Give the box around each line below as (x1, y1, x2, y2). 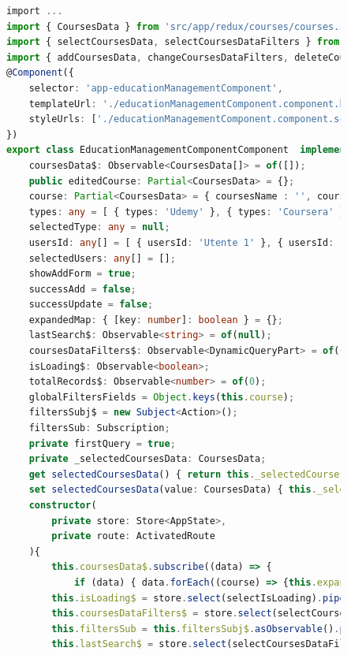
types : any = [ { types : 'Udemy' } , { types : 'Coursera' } (28, 206, 345, 218)
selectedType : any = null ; (28, 221, 170, 233)
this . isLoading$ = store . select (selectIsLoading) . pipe (51, 592, 345, 604)
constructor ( (28, 500, 97, 511)
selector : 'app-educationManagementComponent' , (28, 82, 283, 94)
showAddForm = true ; (28, 268, 136, 280)
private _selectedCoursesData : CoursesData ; (28, 453, 267, 465)
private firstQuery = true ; (28, 437, 176, 449)
